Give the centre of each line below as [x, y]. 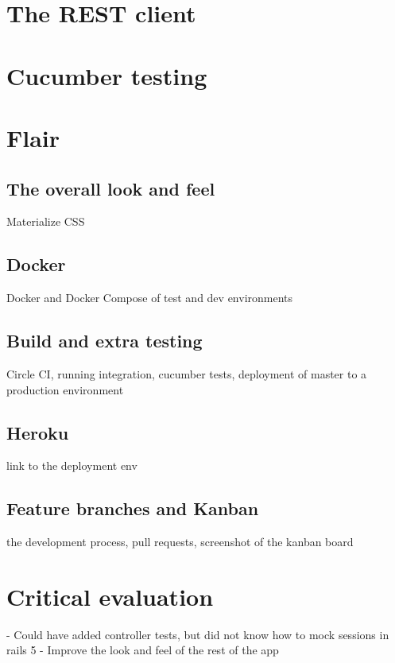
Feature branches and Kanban [133, 508]
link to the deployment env [72, 465]
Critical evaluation [110, 596]
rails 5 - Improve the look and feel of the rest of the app [143, 650]
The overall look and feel [111, 188]
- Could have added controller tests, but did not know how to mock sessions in [198, 634]
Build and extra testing [105, 341]
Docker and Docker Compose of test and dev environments [150, 298]
